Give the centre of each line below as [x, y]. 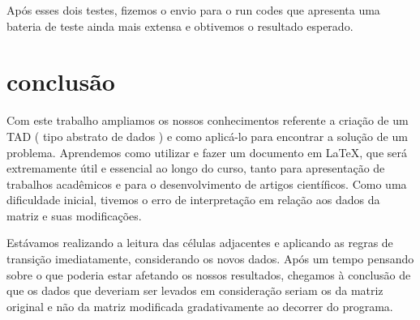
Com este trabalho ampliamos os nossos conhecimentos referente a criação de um [208, 120]
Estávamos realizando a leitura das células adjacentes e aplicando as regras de [200, 243]
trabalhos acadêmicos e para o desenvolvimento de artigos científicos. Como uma [207, 183]
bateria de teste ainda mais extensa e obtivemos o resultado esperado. [180, 26]
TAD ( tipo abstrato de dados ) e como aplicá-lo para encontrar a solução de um [207, 136]
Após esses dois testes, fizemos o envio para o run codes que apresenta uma [193, 10]
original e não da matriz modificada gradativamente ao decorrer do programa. [200, 306]
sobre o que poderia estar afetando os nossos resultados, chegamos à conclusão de [209, 274]
